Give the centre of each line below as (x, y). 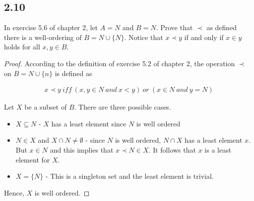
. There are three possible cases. (123, 107)
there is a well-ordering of (43, 37)
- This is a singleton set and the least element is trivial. (129, 176)
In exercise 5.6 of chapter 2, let (51, 27)
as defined (222, 27)
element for (33, 159)
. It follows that (172, 149)
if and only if (204, 37)
